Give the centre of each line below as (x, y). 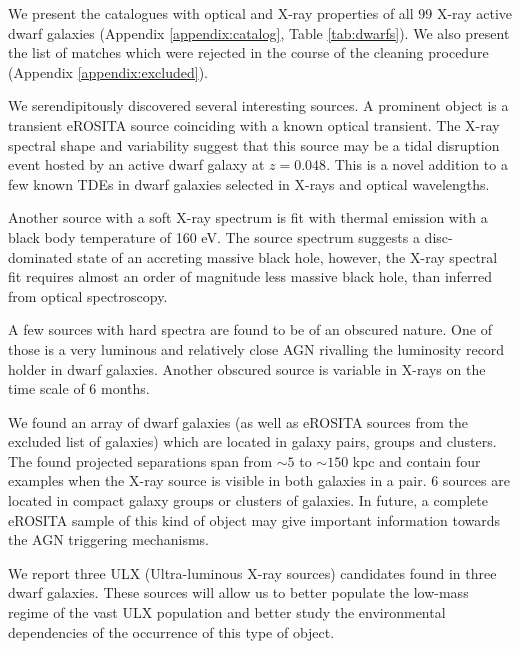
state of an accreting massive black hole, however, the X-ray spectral (287, 256)
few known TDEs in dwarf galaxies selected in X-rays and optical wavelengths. (249, 183)
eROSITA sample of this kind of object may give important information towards (254, 519)
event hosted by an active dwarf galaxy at (136, 164)
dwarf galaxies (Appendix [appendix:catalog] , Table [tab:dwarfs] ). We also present (259, 32)
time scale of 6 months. (79, 388)
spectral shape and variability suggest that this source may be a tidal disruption (254, 144)
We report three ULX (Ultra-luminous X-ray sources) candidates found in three (252, 572)
